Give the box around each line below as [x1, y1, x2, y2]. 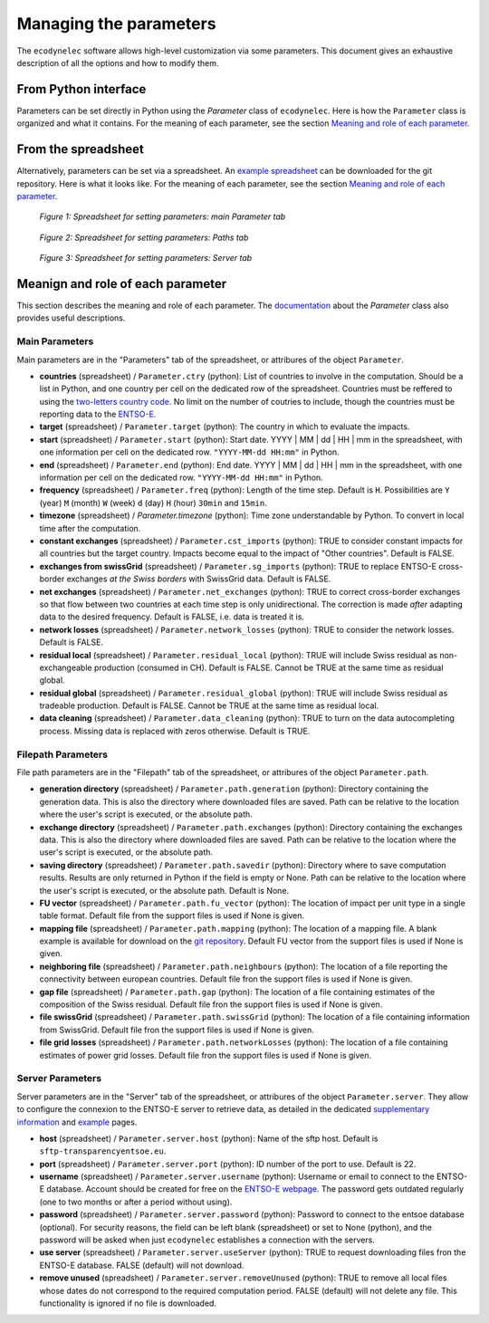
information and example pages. [16, 1117, 138, 1127]
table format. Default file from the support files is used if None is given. [39, 910, 305, 921]
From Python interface [16, 81, 147, 97]
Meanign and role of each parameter [16, 276, 226, 292]
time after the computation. [39, 522, 141, 533]
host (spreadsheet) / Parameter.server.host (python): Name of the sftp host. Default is [39, 1133, 379, 1144]
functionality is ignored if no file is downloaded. [39, 1298, 217, 1309]
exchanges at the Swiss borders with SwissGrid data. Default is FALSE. [66, 573, 331, 584]
